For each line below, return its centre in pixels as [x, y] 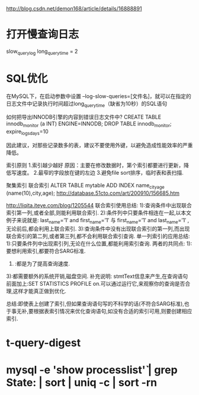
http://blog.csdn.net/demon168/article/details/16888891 [74, 9]
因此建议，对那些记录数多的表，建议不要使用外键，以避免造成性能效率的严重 [99, 146]
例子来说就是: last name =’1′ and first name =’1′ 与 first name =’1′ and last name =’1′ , [98, 221]
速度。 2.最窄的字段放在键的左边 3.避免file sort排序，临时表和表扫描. [100, 173]
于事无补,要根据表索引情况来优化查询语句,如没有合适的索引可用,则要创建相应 [99, 311]
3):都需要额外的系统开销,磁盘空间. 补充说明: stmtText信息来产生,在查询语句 [97, 276]
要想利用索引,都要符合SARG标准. [46, 251]
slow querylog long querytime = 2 [42, 52]
